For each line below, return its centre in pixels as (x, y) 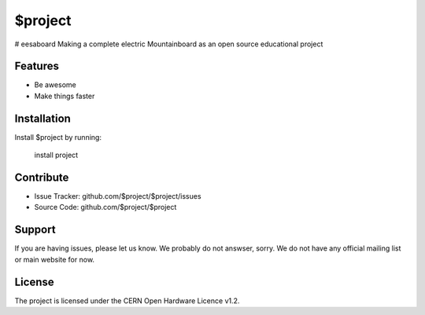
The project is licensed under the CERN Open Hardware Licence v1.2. (127, 300)
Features (37, 66)
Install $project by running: (58, 137)
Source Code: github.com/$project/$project (105, 207)
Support (35, 230)
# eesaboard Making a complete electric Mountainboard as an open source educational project (169, 44)
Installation (42, 118)
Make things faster (65, 96)
